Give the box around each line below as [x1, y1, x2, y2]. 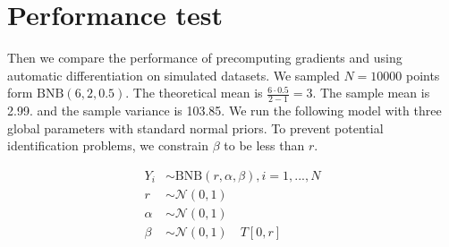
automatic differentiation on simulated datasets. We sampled [7, 65, 340, 84]
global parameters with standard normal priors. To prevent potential [7, 118, 384, 137]
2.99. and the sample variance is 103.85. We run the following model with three [7, 101, 442, 120]
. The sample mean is [312, 83, 430, 102]
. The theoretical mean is [125, 83, 263, 102]
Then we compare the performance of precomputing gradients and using [7, 48, 402, 67]
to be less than [224, 136, 305, 155]
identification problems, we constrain [7, 136, 209, 155]
